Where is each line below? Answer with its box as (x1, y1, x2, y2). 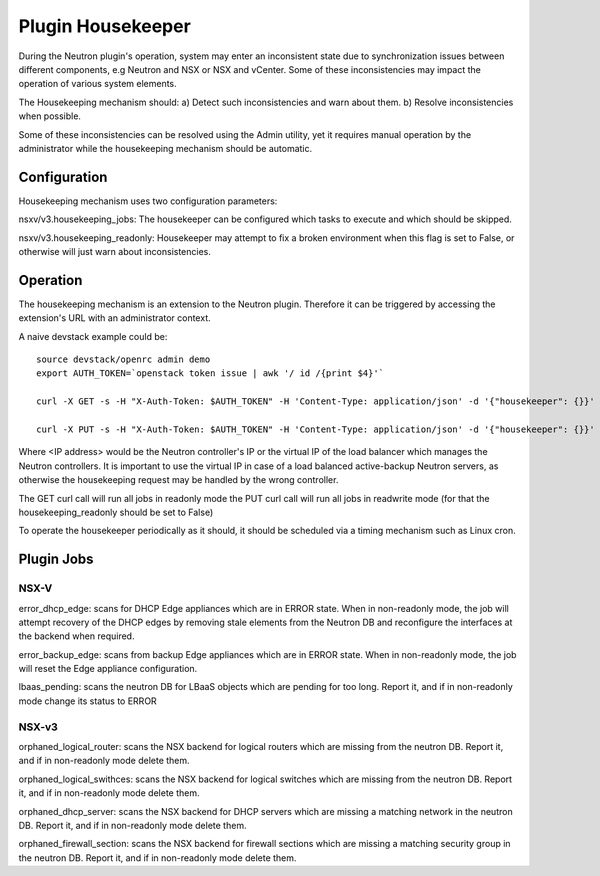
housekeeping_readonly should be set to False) (18, 506, 214, 518)
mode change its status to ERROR (18, 695, 157, 707)
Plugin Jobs (18, 551, 94, 568)
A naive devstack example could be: (18, 330, 168, 342)
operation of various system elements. (18, 78, 177, 90)
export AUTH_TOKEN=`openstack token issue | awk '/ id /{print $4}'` (36, 368, 385, 379)
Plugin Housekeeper (18, 15, 192, 37)
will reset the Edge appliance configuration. (18, 663, 198, 675)
